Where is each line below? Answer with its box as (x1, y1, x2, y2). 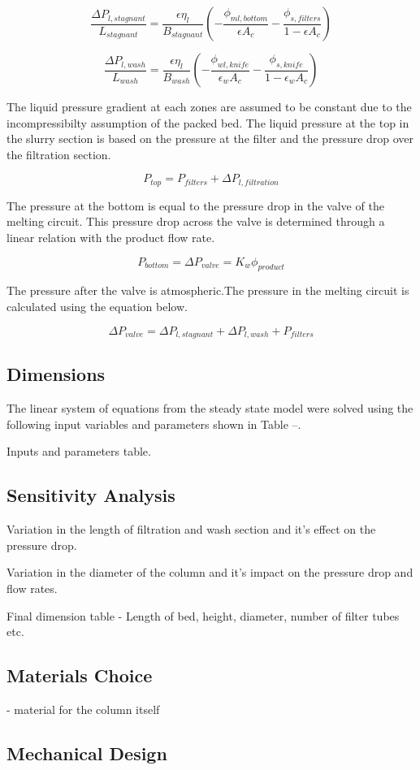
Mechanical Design (6, 740, 167, 765)
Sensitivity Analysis (6, 482, 175, 508)
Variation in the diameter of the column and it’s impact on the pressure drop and (6, 564, 414, 581)
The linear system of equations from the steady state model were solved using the (6, 400, 414, 417)
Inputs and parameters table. (6, 443, 151, 460)
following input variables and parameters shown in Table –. (6, 415, 301, 432)
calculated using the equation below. (6, 298, 188, 314)
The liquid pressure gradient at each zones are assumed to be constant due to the (6, 98, 412, 115)
